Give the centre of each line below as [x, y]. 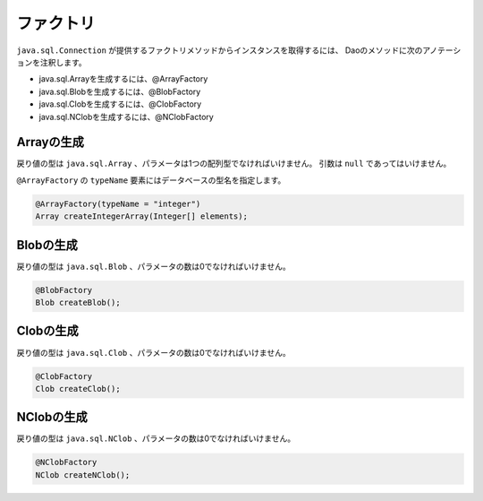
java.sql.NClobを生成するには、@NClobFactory [126, 117]
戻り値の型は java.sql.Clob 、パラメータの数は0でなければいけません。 [153, 352]
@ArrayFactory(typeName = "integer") [118, 203]
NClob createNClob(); [83, 475]
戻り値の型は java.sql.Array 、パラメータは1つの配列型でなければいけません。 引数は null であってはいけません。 [234, 164]
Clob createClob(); [78, 389]
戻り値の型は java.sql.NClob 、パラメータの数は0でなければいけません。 [156, 438]
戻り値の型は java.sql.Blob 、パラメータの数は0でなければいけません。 [153, 266]
